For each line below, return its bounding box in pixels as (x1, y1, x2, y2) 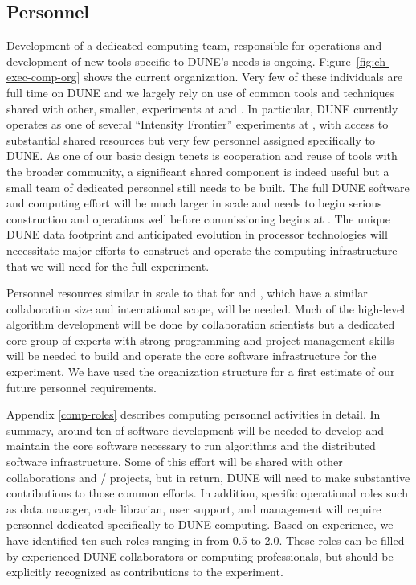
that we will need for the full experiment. (6, 257, 210, 274)
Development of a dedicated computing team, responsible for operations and (6, 37, 382, 54)
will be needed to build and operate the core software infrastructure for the (6, 347, 377, 364)
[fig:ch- (356, 52, 389, 69)
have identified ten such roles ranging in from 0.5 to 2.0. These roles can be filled (6, 532, 405, 549)
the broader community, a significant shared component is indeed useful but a (6, 162, 389, 179)
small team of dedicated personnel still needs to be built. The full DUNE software (6, 178, 410, 195)
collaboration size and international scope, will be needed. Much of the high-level (6, 300, 406, 317)
